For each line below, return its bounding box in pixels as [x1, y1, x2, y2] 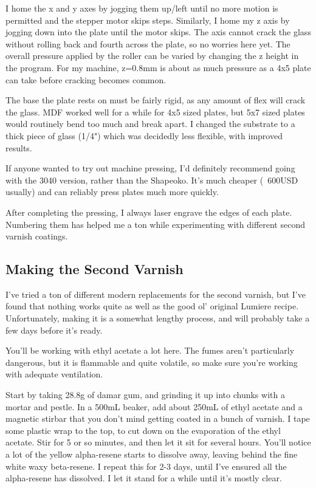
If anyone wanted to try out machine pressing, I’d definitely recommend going [5, 162, 295, 174]
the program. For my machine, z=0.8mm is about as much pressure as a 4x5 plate [5, 61, 311, 74]
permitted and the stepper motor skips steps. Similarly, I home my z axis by [5, 13, 290, 26]
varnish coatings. [5, 230, 68, 242]
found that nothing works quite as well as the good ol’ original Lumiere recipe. [5, 300, 299, 312]
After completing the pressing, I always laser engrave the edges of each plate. [5, 205, 292, 218]
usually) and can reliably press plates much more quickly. [5, 185, 219, 198]
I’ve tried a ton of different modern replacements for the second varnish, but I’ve [5, 287, 306, 300]
